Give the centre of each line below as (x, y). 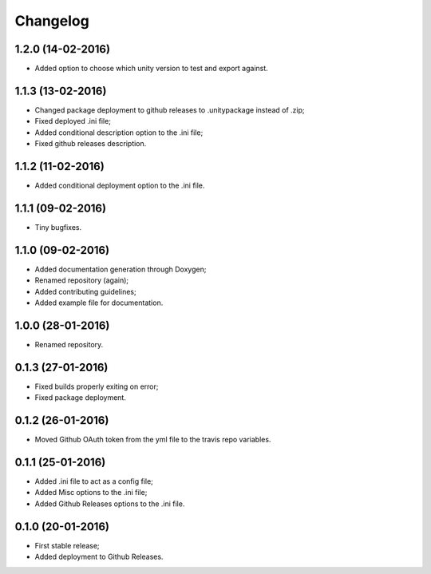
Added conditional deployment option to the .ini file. (120, 186)
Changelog (52, 21)
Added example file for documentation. (99, 303)
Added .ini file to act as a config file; (94, 481)
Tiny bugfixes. (58, 227)
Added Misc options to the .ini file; (91, 493)
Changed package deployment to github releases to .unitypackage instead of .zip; (170, 110)
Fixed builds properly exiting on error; (97, 386)
